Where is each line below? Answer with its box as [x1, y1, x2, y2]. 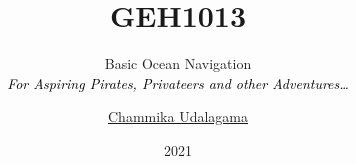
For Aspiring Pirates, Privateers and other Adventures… [7, 72, 349, 93]
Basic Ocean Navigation [104, 53, 252, 74]
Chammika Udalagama [108, 106, 248, 127]
